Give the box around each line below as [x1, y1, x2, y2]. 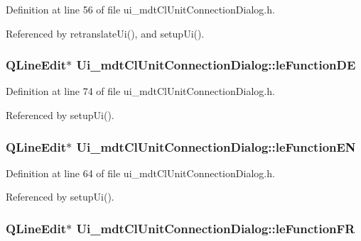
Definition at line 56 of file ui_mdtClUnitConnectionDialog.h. [6, 2, 275, 16]
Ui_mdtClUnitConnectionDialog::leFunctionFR [76, 219, 355, 237]
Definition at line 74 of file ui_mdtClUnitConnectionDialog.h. [6, 84, 275, 99]
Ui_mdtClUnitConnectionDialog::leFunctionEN [76, 138, 356, 155]
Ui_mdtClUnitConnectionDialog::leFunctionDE [76, 56, 356, 74]
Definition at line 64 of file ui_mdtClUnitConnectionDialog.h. [6, 165, 275, 180]
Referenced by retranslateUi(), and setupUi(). [6, 26, 205, 40]
